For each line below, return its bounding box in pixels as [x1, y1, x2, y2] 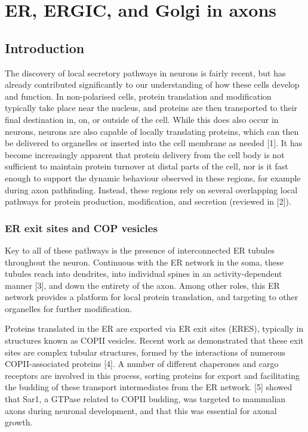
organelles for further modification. [5, 302, 132, 314]
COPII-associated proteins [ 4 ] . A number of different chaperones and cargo [5, 357, 279, 370]
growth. [5, 416, 33, 428]
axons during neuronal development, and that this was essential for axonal [5, 404, 277, 416]
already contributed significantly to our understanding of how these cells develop [5, 78, 300, 91]
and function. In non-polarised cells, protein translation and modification [5, 90, 272, 102]
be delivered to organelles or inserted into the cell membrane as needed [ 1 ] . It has [5, 137, 303, 149]
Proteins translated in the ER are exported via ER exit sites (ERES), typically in [5, 322, 304, 335]
